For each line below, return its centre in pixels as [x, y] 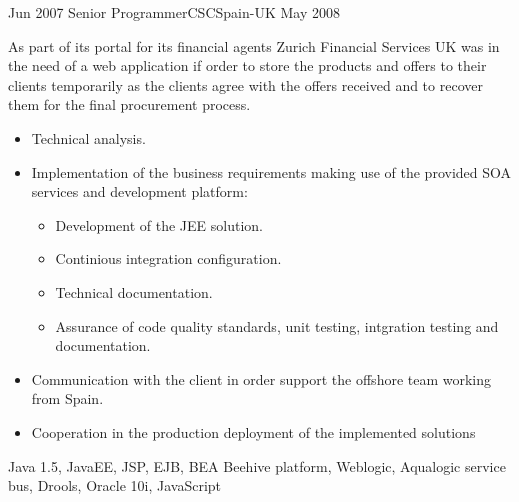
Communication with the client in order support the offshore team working [261, 378]
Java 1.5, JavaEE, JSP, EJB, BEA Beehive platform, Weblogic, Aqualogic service [257, 465]
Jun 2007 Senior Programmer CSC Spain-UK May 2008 [174, 12]
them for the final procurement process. [129, 104]
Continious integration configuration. [168, 258]
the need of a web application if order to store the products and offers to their [247, 65]
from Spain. [67, 398]
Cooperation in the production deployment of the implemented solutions [253, 431]
